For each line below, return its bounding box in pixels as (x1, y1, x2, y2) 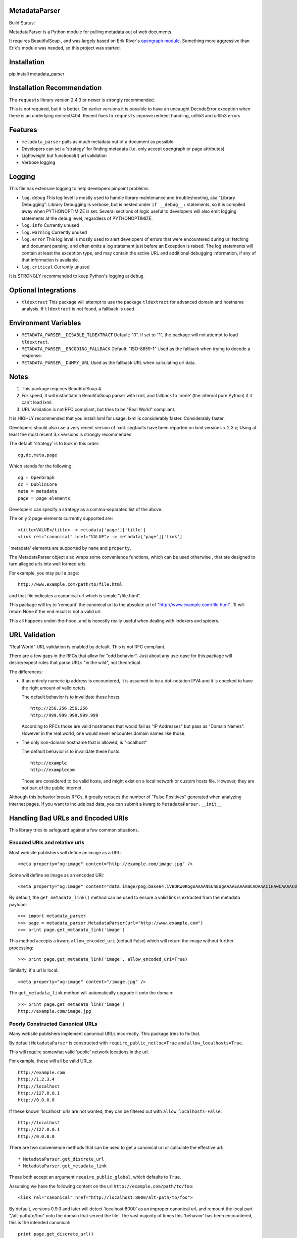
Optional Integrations (9, 286, 76, 294)
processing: (9, 945, 34, 951)
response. (21, 353, 42, 359)
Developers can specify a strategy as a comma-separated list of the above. (9, 507, 163, 513)
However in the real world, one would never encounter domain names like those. (21, 730, 186, 736)
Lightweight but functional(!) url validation (21, 153, 107, 158)
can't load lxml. (21, 399, 53, 406)
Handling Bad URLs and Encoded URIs (9, 814, 129, 822)
